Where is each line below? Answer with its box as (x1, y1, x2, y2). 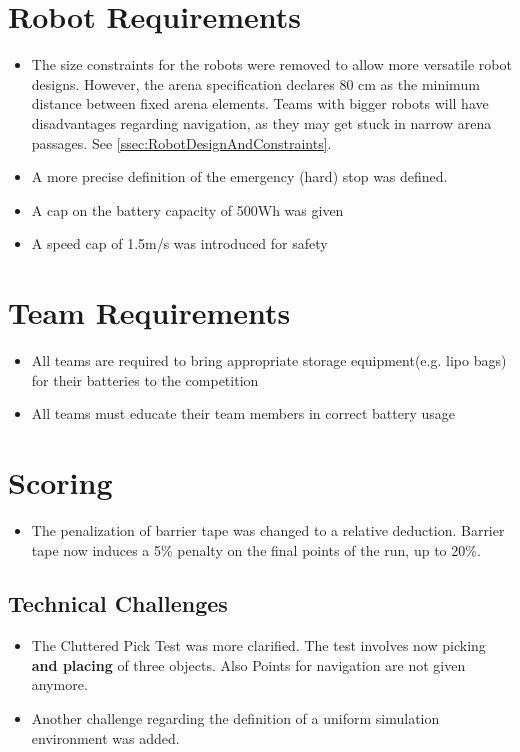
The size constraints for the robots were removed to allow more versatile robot (31, 54, 512, 75)
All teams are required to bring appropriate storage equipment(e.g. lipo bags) (31, 350, 507, 370)
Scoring (8, 461, 113, 502)
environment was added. (31, 727, 180, 748)
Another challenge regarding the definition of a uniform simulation (31, 708, 440, 729)
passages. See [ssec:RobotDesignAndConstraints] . (31, 132, 332, 153)
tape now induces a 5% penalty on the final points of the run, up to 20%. (31, 539, 481, 560)
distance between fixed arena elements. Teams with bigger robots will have (31, 93, 489, 114)
